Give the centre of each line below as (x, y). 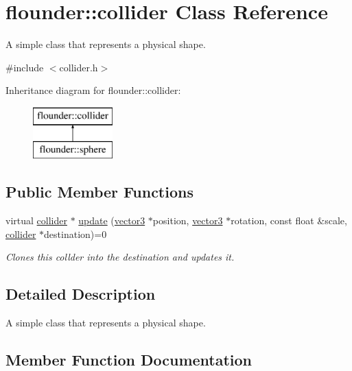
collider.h (79, 67)
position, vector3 (188, 220)
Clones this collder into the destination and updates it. (120, 257)
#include (25, 67)
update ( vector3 (112, 220)
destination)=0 (75, 234)
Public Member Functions (99, 192)
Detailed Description (81, 294)
